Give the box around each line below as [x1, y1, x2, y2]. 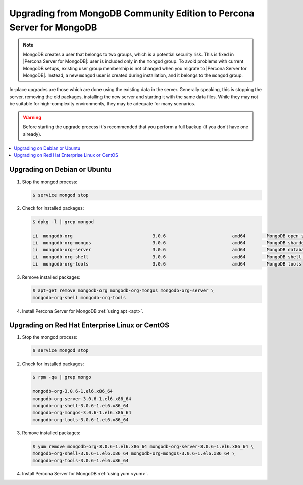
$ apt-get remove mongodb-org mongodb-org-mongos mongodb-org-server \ [32, 288, 214, 293]
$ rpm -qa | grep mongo [32, 374, 92, 380]
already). [23, 131, 42, 137]
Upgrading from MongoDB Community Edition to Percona [9, 8, 255, 19]
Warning [23, 114, 41, 121]
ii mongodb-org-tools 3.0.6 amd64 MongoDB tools [32, 261, 301, 267]
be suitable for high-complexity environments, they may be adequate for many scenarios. [9, 101, 195, 107]
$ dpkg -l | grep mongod [32, 218, 94, 225]
